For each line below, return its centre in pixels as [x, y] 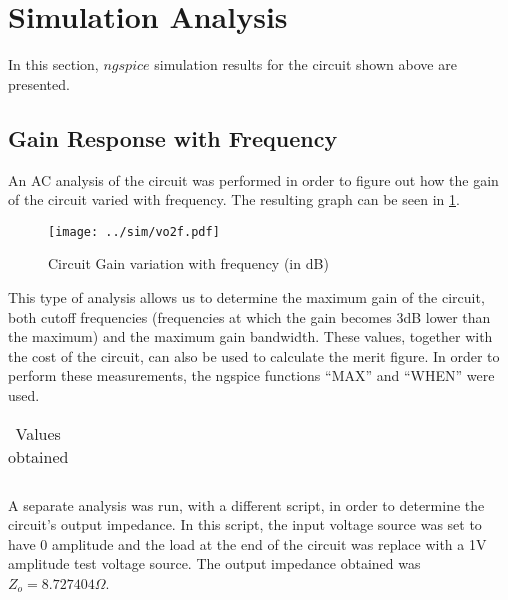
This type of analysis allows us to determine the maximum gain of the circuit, [246, 296]
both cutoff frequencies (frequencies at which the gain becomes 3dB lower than [249, 316]
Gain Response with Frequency [173, 137]
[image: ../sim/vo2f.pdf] [134, 231]
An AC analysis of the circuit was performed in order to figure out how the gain [253, 179]
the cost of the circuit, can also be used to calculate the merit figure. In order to [254, 355]
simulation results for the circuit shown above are [305, 64]
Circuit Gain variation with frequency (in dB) [188, 263]
